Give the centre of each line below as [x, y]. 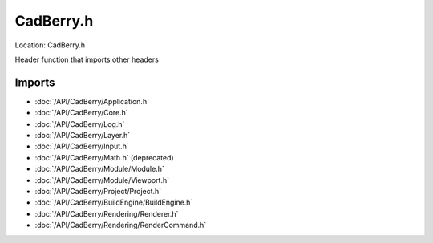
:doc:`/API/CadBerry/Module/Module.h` [99, 169]
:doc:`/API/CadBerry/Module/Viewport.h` [102, 180]
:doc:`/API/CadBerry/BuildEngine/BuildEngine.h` [114, 202]
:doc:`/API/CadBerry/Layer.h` [83, 136]
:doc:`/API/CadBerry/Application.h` [92, 101]
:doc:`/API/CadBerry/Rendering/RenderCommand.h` [121, 225]
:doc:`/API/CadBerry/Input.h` [82, 146]
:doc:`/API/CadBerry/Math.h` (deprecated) [104, 157]
